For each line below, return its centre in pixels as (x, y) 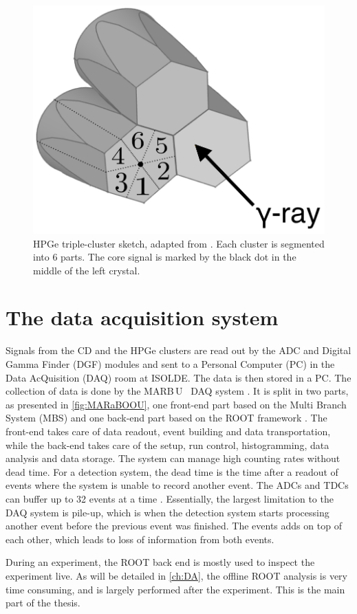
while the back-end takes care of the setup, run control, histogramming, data (167, 445)
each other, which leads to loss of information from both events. (140, 539)
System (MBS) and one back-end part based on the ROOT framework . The (166, 418)
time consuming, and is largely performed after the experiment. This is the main (175, 589)
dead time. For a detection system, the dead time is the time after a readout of (172, 471)
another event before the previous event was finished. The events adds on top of (174, 526)
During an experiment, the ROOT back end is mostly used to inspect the (160, 562)
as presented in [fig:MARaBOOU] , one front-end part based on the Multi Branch (176, 404)
